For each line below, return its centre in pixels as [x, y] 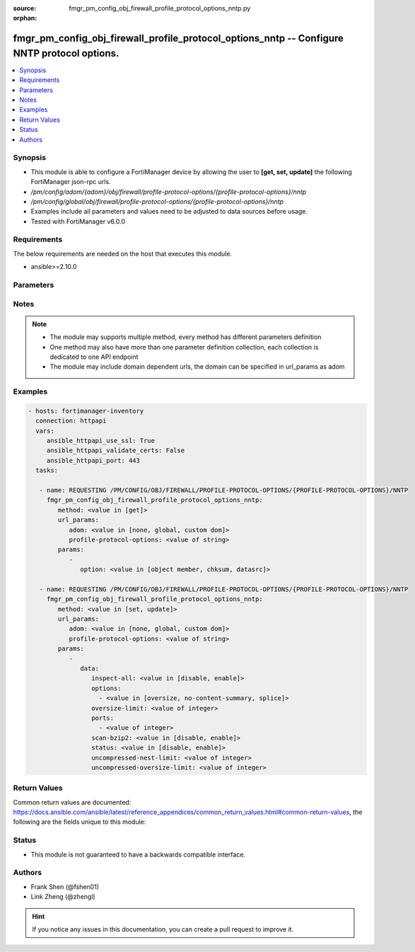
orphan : [25, 18]
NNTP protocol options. [66, 53]
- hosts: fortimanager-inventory [86, 411]
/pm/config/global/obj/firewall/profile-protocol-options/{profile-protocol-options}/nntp [157, 201]
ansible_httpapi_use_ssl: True [101, 441]
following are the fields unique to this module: [80, 822]
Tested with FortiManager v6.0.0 [78, 221]
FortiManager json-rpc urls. [71, 182]
